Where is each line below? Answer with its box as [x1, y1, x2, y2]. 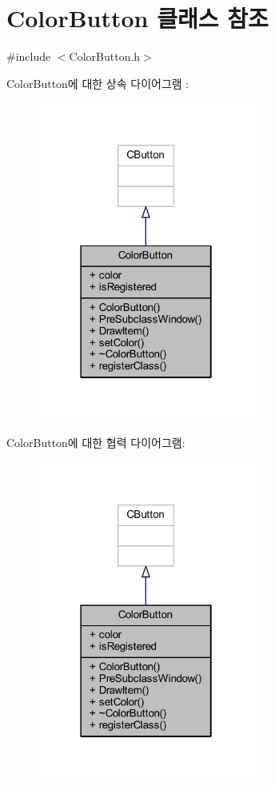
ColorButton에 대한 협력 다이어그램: [6, 434, 185, 451]
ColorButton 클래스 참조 [6, 2, 269, 34]
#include [6, 48, 51, 65]
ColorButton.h [69, 48, 141, 65]
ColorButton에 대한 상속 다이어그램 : [6, 74, 189, 91]
